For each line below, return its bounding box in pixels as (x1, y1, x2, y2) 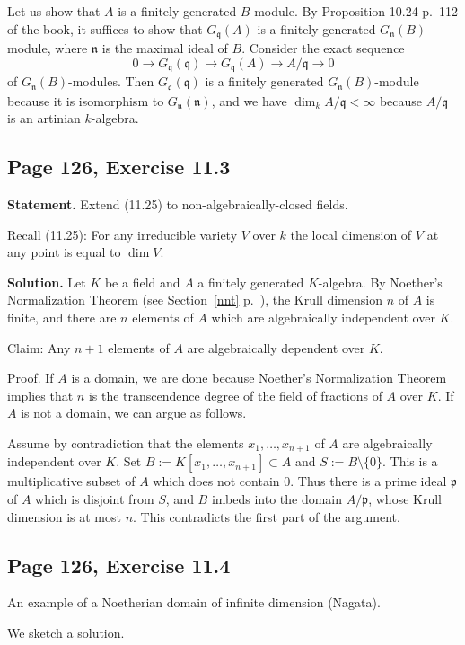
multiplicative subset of (7, 472, 136, 490)
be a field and (104, 272, 180, 291)
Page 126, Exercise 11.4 (7, 551, 231, 579)
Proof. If (7, 368, 54, 387)
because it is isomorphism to (7, 91, 164, 110)
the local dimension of (290, 225, 412, 243)
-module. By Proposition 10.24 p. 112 (250, 2, 459, 20)
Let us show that (7, 2, 101, 20)
